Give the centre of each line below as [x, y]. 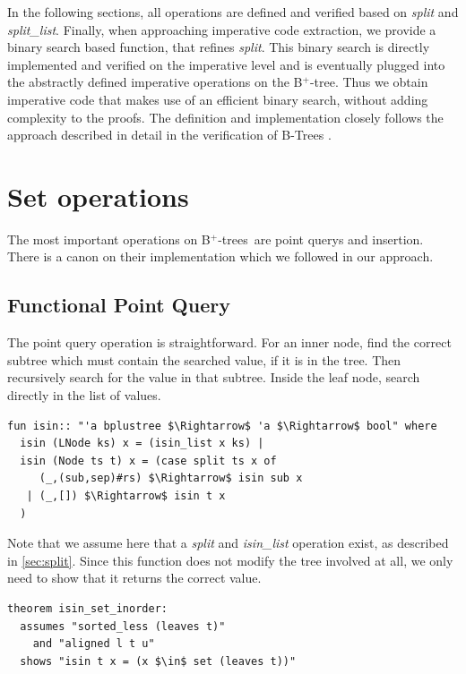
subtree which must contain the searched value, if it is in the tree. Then [204, 359]
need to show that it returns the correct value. [134, 578]
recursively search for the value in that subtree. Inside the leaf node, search [214, 377]
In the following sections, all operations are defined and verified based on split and [233, 12]
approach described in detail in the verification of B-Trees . [169, 135]
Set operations [98, 196]
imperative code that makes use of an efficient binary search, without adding [218, 99]
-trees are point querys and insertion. [321, 239]
